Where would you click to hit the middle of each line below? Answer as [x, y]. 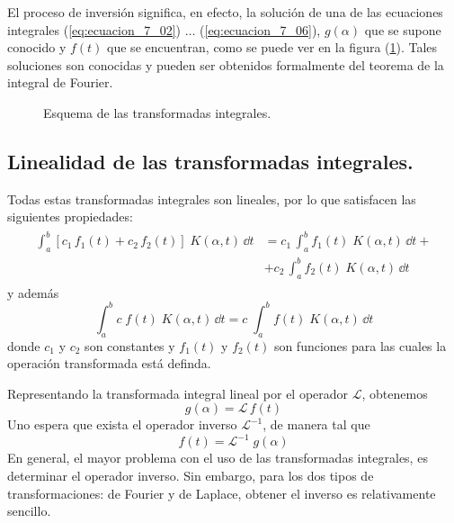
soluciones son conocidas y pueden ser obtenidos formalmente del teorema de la [226, 64]
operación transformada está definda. [109, 363]
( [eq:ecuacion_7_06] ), [260, 29]
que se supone [403, 29]
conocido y [37, 47]
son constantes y [130, 345]
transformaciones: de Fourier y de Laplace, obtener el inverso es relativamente [222, 493]
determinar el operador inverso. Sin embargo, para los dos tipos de [191, 475]
